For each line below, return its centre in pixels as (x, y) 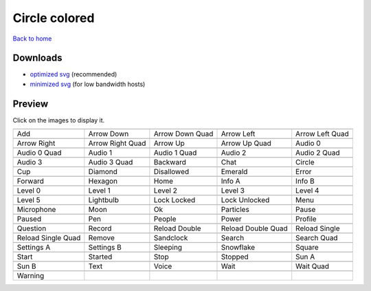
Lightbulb (104, 200)
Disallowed (171, 172)
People (165, 219)
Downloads (37, 58)
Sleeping (168, 248)
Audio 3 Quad (111, 162)
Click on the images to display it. (59, 120)
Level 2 (166, 191)
